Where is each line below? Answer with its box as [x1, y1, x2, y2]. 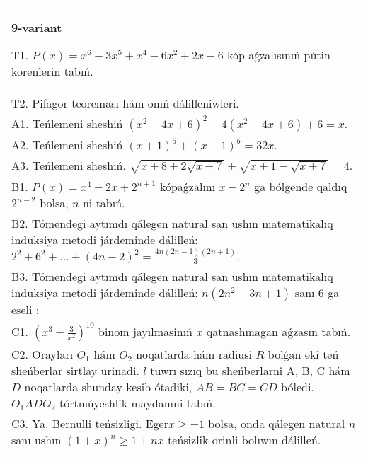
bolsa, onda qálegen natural [208, 415, 345, 432]
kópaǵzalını [159, 178, 216, 195]
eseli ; [11, 301, 40, 318]
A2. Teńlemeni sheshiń [11, 137, 123, 153]
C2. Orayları [11, 346, 74, 363]
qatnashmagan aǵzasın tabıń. [206, 323, 351, 340]
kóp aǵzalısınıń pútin [226, 47, 330, 63]
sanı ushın [11, 432, 62, 449]
